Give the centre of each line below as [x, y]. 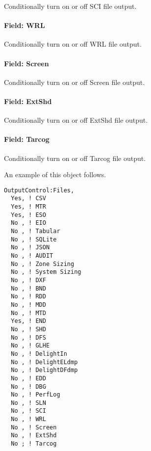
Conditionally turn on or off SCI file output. [70, 6]
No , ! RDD [28, 297]
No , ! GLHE [30, 346]
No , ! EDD [28, 378]
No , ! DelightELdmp [44, 362]
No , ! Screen [34, 427]
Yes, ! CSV [28, 199]
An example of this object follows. [55, 174]
